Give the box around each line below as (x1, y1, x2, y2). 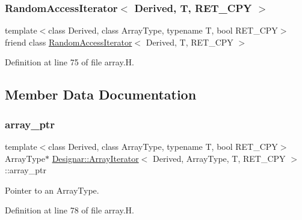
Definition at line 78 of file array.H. (5, 204, 134, 216)
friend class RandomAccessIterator (5, 35, 132, 48)
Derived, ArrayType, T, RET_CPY (152, 152, 286, 164)
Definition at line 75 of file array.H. (5, 56, 134, 68)
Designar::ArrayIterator (52, 152, 139, 164)
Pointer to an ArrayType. (5, 183, 99, 196)
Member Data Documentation (5, 85, 197, 104)
